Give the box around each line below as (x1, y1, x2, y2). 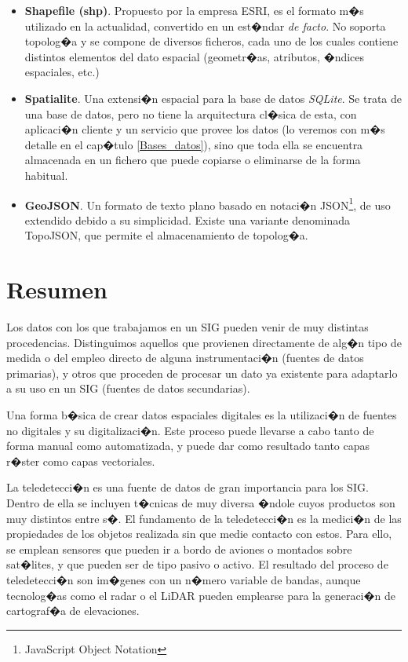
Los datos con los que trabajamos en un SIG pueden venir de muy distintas (6, 319, 369, 335)
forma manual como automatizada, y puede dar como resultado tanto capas (6, 437, 370, 454)
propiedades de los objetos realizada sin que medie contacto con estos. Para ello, (6, 525, 392, 542)
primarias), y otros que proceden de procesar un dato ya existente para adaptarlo (6, 364, 398, 381)
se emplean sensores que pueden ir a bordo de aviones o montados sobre (6, 540, 352, 557)
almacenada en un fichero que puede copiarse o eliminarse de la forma (24, 152, 361, 168)
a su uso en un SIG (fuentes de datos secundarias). (6, 380, 250, 397)
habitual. (24, 166, 68, 183)
